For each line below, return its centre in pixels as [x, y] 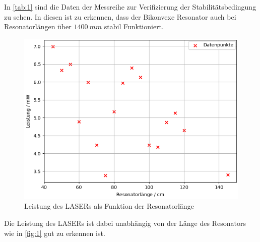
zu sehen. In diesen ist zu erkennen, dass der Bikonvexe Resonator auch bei [120, 16]
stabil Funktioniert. [134, 26]
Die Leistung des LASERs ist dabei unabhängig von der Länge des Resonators [125, 223]
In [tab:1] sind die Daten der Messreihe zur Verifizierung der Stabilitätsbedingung [130, 7]
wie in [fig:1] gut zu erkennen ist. [55, 233]
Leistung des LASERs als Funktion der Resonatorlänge [109, 206]
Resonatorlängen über [38, 26]
